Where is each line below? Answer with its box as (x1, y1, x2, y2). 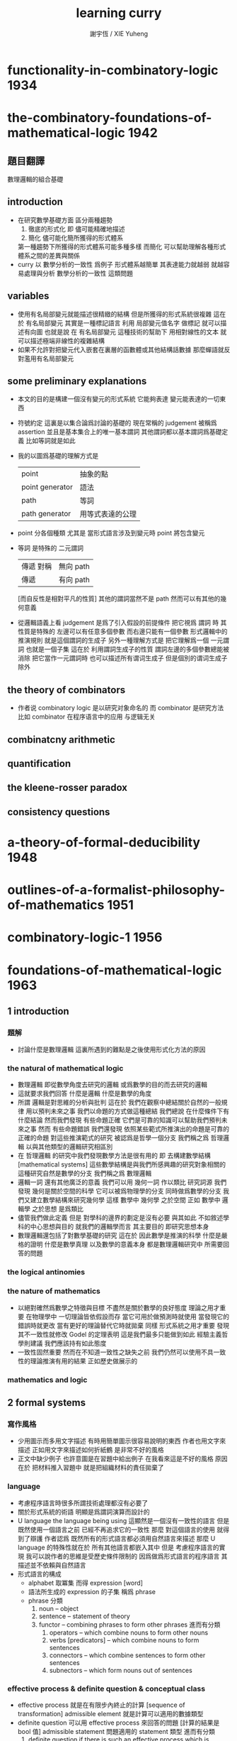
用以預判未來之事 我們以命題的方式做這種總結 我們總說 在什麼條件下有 (25, 1107, 230, 1115)
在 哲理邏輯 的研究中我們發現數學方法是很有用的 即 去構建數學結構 (17, 1152, 211, 1160)
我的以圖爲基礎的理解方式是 (17, 452, 99, 460)
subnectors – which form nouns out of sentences (49, 1666, 192, 1674)
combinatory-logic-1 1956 (7, 929, 163, 946)
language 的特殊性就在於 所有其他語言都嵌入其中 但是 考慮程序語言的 (17, 1543, 219, 1551)
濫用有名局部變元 (23, 354, 74, 363)
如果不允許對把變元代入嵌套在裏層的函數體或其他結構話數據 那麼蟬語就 (17, 345, 224, 354)
